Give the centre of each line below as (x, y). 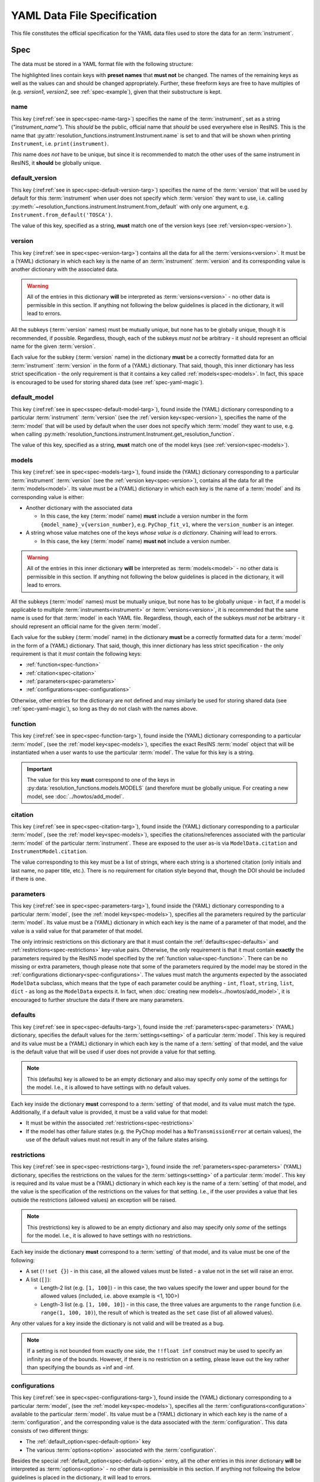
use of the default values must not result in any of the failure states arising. (117, 1140)
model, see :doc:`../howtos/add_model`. (76, 796)
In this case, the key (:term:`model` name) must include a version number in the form (144, 516)
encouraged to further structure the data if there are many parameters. (97, 999)
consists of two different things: (50, 1430)
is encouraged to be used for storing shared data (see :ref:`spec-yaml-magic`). (108, 382)
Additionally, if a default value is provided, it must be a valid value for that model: (110, 1112)
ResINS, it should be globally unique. (56, 162)
